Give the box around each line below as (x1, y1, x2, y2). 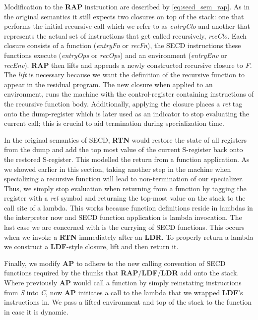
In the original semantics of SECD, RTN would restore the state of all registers (4, 134, 247, 145)
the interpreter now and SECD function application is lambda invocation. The (4, 212, 242, 222)
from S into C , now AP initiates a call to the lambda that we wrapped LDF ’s (4, 287, 243, 297)
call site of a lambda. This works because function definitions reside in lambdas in (4, 202, 253, 213)
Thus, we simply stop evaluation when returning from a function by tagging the (4, 183, 247, 193)
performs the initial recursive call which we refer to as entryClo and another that (4, 21, 250, 31)
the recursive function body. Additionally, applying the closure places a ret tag (4, 98, 243, 108)
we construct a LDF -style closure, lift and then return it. (4, 241, 179, 252)
